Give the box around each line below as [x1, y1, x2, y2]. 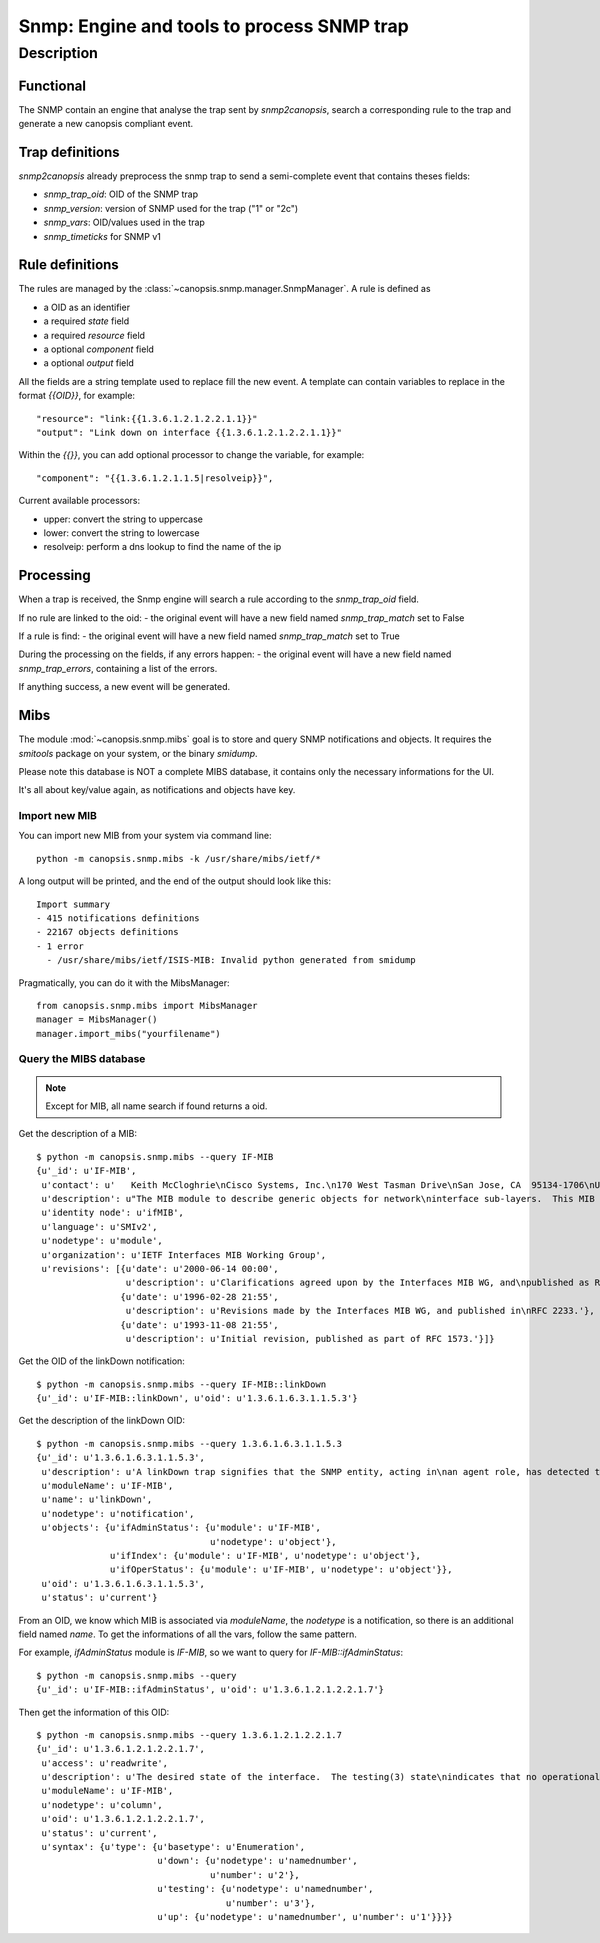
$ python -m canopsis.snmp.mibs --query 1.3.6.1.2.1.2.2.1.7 [36, 1729, 342, 1740]
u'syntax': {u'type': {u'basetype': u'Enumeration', [41, 1841, 305, 1853]
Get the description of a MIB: [18, 1128, 138, 1140]
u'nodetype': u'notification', [41, 1508, 195, 1519]
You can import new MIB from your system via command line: [18, 830, 272, 842]
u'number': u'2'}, [210, 1869, 300, 1880]
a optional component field [43, 343, 155, 355]
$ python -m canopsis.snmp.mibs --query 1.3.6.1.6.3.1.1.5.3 [36, 1438, 342, 1449]
